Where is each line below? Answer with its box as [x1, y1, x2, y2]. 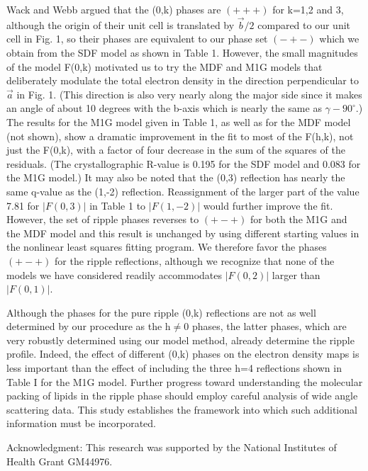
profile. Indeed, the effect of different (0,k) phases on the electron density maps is [6, 346, 359, 361]
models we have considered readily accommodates [6, 267, 222, 282]
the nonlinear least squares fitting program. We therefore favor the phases [6, 239, 327, 254]
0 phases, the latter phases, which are [184, 319, 347, 334]
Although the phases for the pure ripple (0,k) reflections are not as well [6, 305, 316, 319]
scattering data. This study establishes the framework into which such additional [6, 402, 357, 416]
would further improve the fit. [203, 198, 333, 212]
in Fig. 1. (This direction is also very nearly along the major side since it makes [16, 86, 362, 101]
